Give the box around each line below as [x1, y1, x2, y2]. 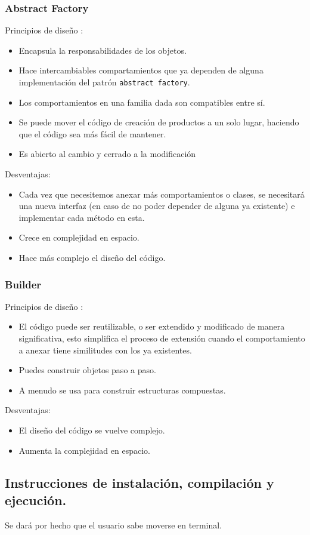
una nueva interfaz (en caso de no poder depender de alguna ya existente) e [18, 199, 295, 212]
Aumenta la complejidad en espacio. [18, 444, 150, 456]
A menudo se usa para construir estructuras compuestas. [18, 383, 226, 396]
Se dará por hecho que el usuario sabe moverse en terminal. [5, 518, 222, 531]
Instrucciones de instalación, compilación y [5, 473, 274, 491]
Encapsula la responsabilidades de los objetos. [18, 44, 187, 56]
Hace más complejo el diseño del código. [18, 251, 166, 263]
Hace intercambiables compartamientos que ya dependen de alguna [18, 64, 263, 76]
